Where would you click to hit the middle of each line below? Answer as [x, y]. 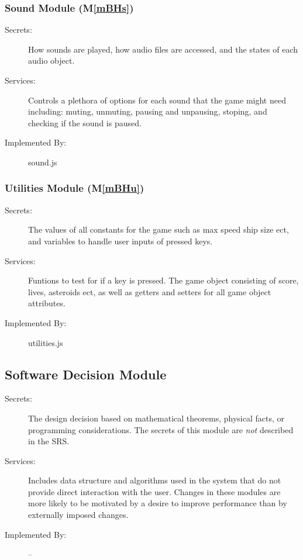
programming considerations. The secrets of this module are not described [161, 429]
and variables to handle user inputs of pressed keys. [120, 241]
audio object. [51, 61]
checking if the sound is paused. [85, 122]
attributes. [47, 303]
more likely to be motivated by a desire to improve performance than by [158, 503]
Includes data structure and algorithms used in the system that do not [155, 480]
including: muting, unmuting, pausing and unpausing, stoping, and [148, 111]
